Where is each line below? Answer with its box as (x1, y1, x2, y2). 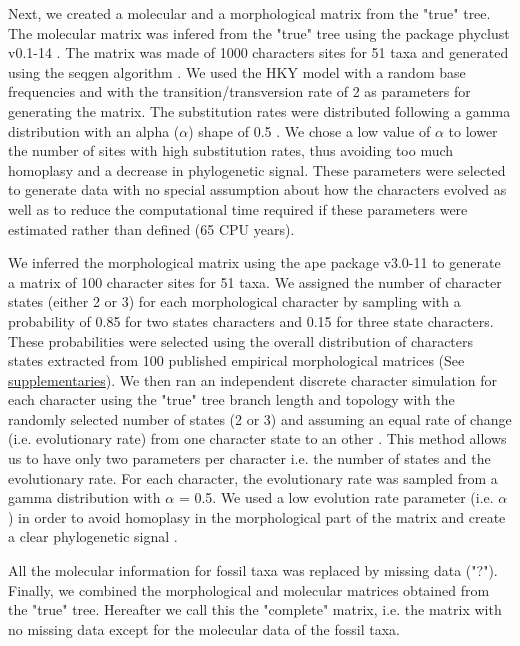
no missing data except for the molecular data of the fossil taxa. (8, 618, 400, 639)
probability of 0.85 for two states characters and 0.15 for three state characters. (8, 310, 494, 331)
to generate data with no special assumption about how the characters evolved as (8, 179, 507, 200)
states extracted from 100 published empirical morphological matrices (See (8, 350, 465, 371)
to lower (448, 120, 498, 141)
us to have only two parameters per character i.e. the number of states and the (8, 448, 491, 469)
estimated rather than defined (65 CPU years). (8, 218, 295, 239)
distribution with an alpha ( (8, 120, 180, 141)
